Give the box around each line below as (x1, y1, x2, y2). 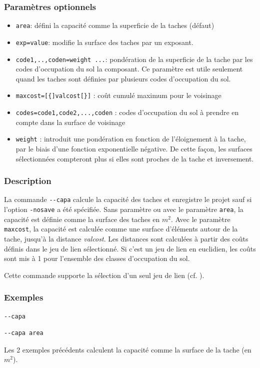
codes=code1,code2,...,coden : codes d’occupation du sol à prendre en (15, 107, 239, 117)
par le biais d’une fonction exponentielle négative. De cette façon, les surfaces (15, 143, 252, 153)
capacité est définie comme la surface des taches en (4, 213, 160, 224)
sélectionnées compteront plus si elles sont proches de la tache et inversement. (15, 153, 254, 163)
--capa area (4, 329, 43, 337)
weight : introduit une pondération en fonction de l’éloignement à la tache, (15, 133, 246, 144)
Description (4, 174, 51, 187)
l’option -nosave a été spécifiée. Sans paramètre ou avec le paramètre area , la (4, 204, 243, 214)
